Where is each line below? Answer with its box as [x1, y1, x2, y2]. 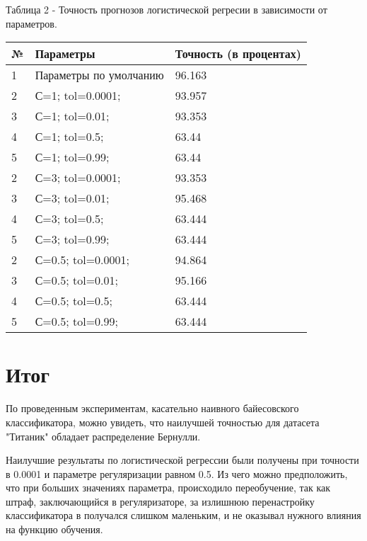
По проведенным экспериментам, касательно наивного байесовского [6, 401, 299, 416]
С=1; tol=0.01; [35, 108, 110, 125]
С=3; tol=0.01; [35, 190, 110, 207]
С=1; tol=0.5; [35, 128, 104, 145]
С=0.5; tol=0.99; [35, 313, 119, 330]
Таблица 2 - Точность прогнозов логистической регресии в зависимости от [6, 2, 327, 16]
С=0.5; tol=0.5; [35, 292, 113, 309]
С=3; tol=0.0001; [35, 169, 121, 186]
